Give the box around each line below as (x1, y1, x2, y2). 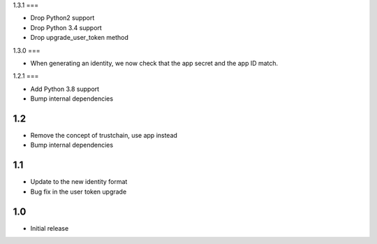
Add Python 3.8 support (30, 85, 100, 93)
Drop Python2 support (30, 14, 95, 22)
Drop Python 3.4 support (30, 23, 103, 31)
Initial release (30, 224, 69, 232)
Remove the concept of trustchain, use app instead (30, 131, 178, 140)
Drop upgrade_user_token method (30, 34, 129, 42)
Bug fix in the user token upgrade (30, 187, 127, 196)
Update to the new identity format (30, 178, 128, 186)
